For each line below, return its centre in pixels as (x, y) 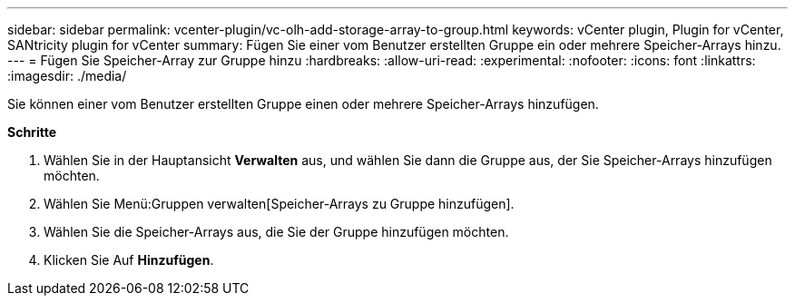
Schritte (32, 132)
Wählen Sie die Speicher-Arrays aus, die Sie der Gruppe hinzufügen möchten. (276, 232)
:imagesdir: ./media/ (67, 76)
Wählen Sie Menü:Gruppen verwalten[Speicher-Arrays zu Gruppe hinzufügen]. (279, 204)
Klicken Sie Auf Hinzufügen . (129, 260)
